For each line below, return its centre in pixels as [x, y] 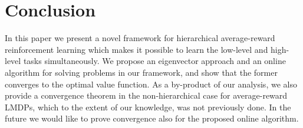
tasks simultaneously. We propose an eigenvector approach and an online [154, 61]
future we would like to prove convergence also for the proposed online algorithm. [152, 118]
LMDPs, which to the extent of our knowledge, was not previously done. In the [148, 107]
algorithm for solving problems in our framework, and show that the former [141, 72]
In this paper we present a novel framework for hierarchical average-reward [140, 38]
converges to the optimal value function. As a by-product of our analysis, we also [151, 84]
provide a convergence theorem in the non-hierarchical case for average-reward [146, 95]
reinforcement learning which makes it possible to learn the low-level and [136, 49]
